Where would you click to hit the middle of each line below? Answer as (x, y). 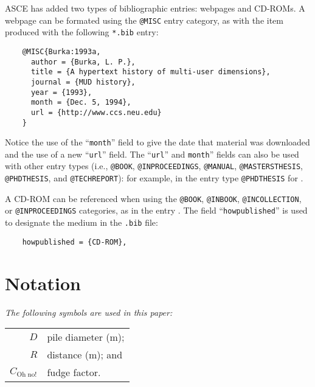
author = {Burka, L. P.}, (83, 62)
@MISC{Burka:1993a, (61, 51)
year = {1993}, (61, 92)
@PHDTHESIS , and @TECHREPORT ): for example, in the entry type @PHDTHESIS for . (154, 178)
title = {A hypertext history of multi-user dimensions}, (151, 72)
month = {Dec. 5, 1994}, (81, 103)
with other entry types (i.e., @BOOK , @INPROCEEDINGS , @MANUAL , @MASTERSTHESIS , (154, 166)
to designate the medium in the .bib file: (81, 222)
